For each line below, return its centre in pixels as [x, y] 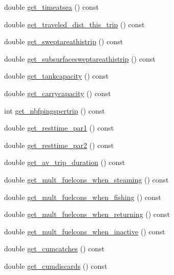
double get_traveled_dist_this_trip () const [74, 24]
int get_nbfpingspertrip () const [55, 110]
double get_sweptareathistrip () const [64, 41]
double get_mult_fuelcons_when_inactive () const [85, 231]
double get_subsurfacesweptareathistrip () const [80, 58]
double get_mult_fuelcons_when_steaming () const [86, 179]
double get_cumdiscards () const [56, 265]
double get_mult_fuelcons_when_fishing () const [83, 197]
